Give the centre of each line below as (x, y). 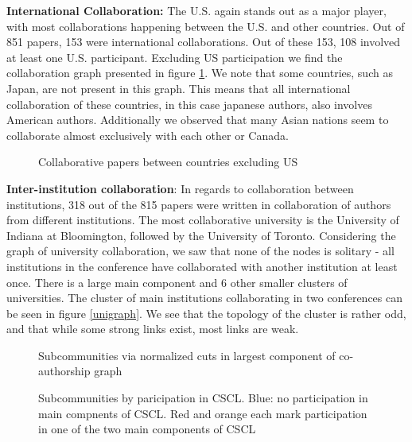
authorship (64, 371)
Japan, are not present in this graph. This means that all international (179, 88)
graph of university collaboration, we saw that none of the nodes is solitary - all (200, 251)
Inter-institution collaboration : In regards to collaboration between (180, 188)
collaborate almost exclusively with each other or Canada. (148, 135)
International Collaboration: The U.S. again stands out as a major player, (196, 10)
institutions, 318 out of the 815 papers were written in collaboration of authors (199, 204)
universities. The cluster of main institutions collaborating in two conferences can (205, 298)
